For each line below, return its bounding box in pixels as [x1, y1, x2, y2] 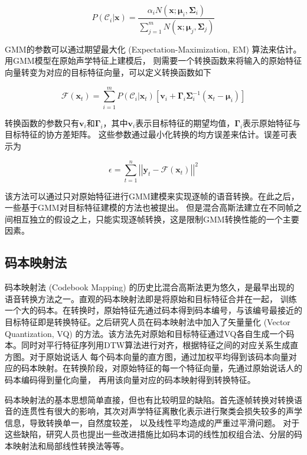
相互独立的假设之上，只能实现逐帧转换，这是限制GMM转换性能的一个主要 [12, 212, 299, 225]
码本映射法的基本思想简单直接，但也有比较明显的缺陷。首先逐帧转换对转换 [5, 393, 294, 405]
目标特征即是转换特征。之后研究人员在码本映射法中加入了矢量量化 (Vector [5, 316, 290, 328]
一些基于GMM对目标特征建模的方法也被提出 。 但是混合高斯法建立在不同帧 [5, 201, 294, 214]
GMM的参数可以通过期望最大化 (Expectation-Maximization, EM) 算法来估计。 [5, 42, 302, 55]
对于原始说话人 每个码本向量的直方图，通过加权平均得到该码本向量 [29, 350, 289, 362]
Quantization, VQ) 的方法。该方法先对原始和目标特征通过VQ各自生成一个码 [5, 327, 295, 339]
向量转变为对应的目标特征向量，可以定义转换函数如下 [5, 66, 211, 78]
